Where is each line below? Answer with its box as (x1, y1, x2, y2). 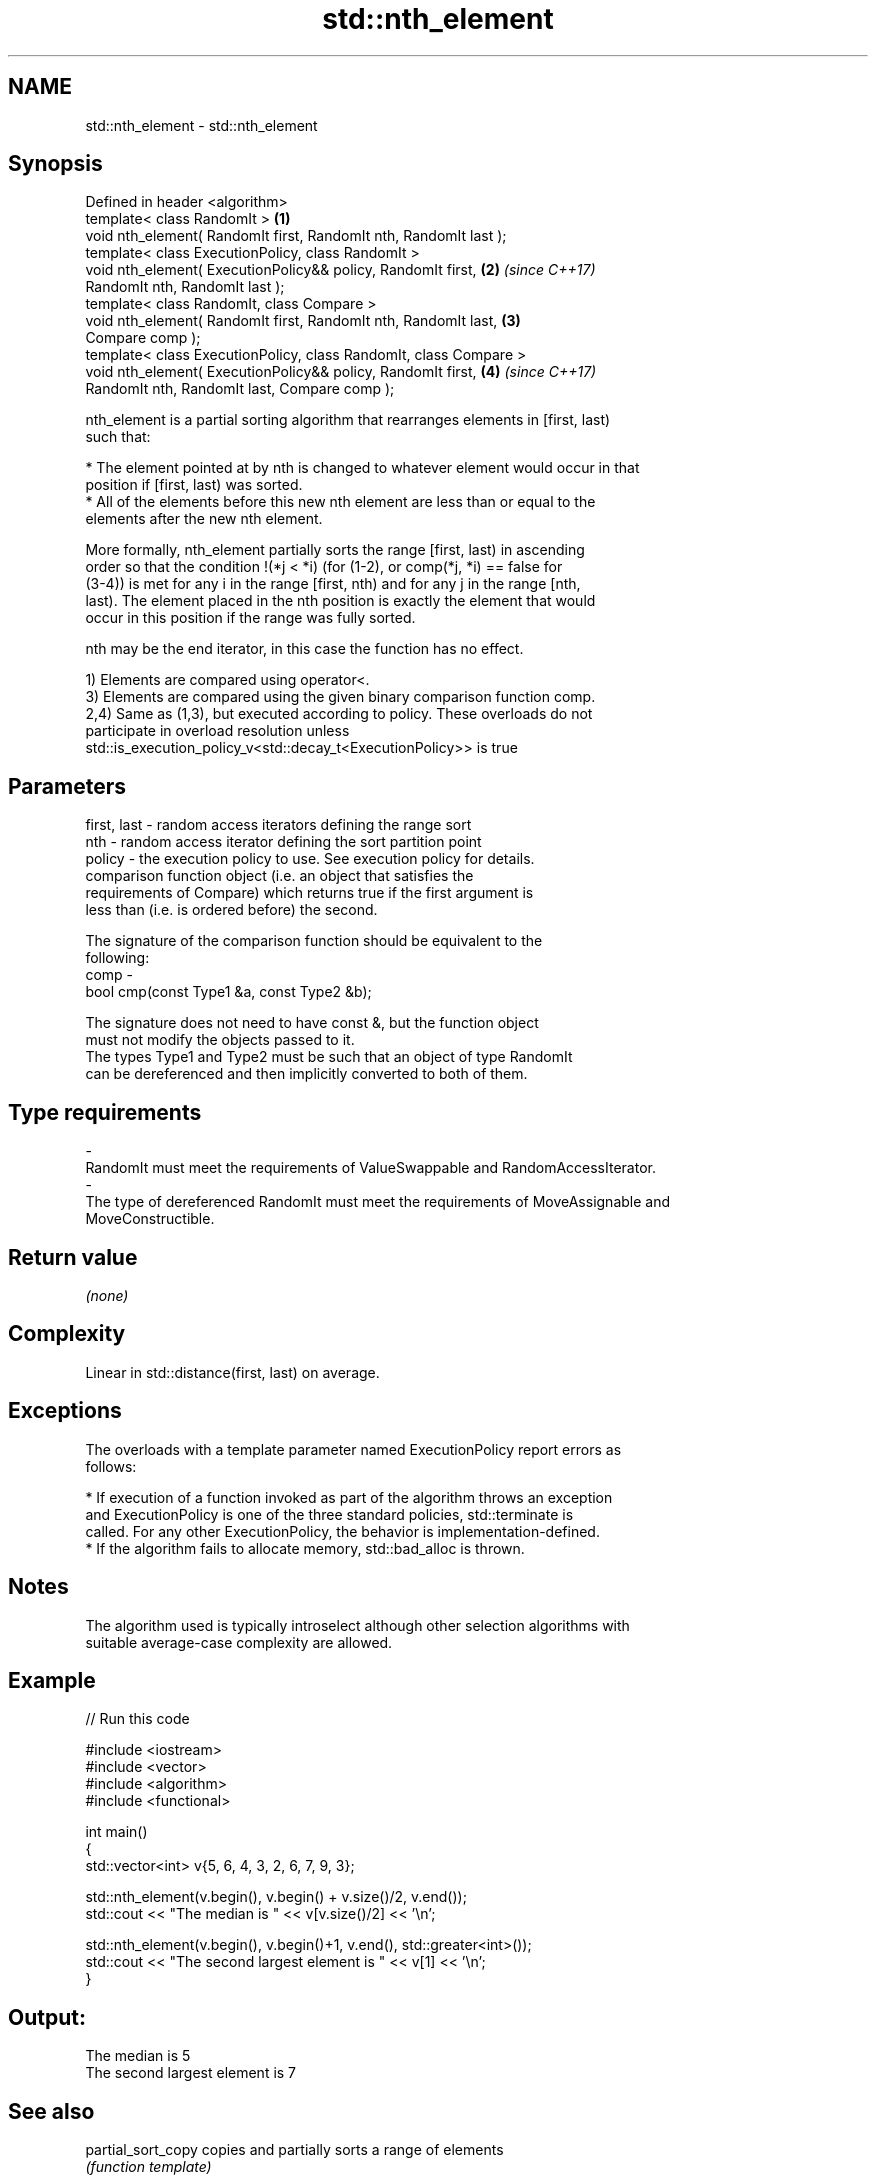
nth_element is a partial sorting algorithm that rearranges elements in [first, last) (85, 411, 611, 429)
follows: (85, 1457, 137, 1475)
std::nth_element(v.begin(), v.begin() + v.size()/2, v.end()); (85, 1888, 467, 1906)
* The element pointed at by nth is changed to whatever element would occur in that (85, 459, 640, 477)
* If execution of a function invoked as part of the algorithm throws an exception (85, 1488, 613, 1506)
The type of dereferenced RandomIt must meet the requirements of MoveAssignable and (85, 1193, 671, 1211)
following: (85, 949, 150, 967)
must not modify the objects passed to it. (85, 1031, 355, 1049)
